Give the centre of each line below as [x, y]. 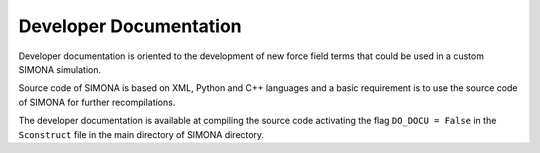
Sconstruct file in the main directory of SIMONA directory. [141, 134]
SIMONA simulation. [60, 69]
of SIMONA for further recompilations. [97, 102]
